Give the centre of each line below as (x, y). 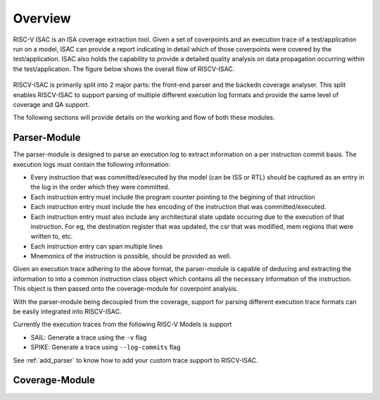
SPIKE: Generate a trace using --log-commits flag (106, 347)
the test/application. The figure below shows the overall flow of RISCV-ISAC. (124, 69)
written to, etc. (52, 237)
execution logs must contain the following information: (91, 164)
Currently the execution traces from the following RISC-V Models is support (122, 325)
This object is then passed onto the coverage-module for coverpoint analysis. (126, 289)
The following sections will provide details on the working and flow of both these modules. (144, 118)
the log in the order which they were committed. (100, 187)
